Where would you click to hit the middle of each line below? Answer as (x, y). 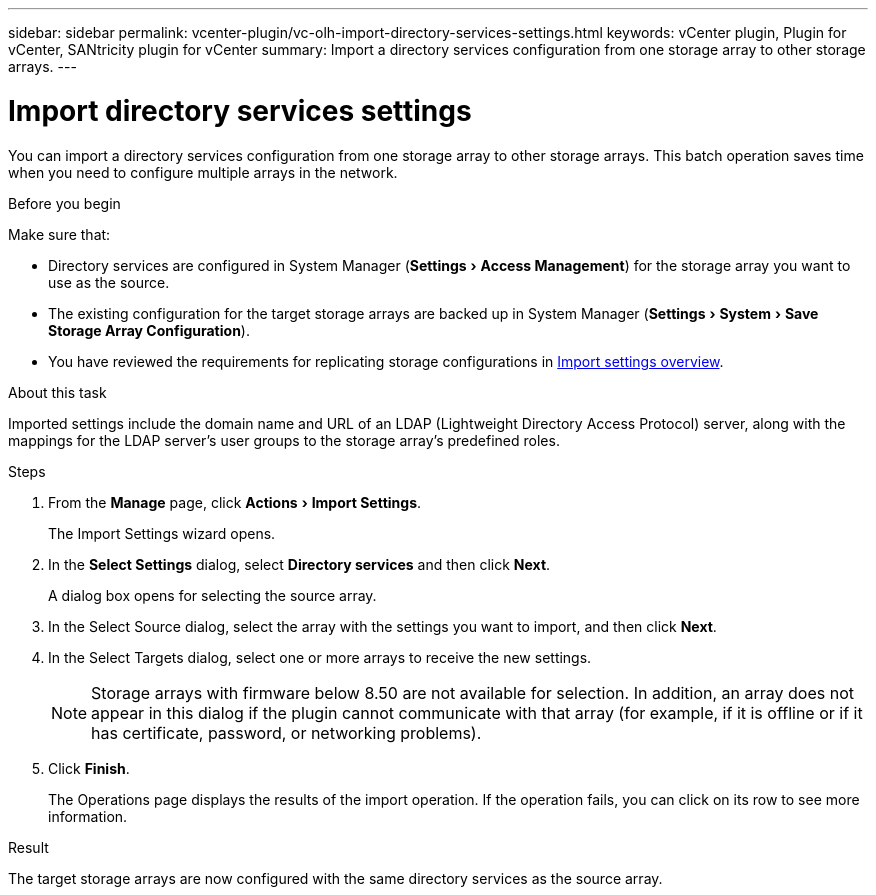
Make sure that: (59, 234)
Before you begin (64, 203)
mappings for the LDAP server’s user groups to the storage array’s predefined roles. (284, 440)
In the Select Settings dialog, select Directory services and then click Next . (299, 564)
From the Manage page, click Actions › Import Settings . (235, 502)
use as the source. (109, 282)
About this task (57, 392)
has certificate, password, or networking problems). (286, 732)
